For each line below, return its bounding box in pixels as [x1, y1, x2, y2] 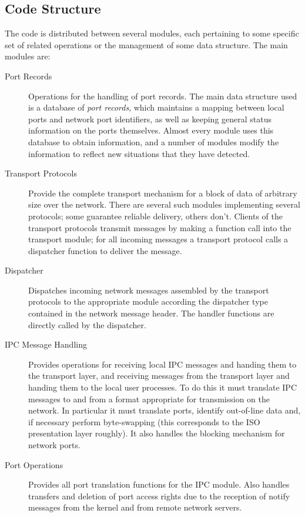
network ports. [28, 439, 81, 451]
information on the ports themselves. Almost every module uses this [28, 124, 274, 136]
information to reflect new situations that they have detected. [28, 147, 250, 159]
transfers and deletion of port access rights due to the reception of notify [28, 489, 290, 502]
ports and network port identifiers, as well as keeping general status [28, 112, 272, 125]
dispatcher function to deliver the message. [28, 244, 182, 256]
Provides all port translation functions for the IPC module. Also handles [28, 478, 290, 491]
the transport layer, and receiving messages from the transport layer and [28, 369, 290, 382]
